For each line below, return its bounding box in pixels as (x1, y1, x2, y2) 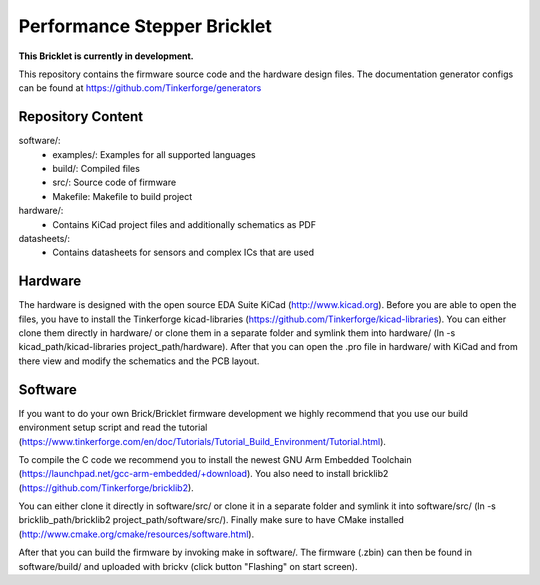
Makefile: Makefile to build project (52, 190, 193, 202)
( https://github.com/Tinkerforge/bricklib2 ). (18, 481, 194, 494)
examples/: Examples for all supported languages (52, 148, 256, 160)
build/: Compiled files (52, 163, 140, 175)
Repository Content (18, 108, 144, 125)
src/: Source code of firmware (52, 176, 177, 189)
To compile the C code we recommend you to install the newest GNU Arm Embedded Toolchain (18, 453, 412, 465)
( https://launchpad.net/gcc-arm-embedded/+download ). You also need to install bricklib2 (18, 468, 389, 480)
